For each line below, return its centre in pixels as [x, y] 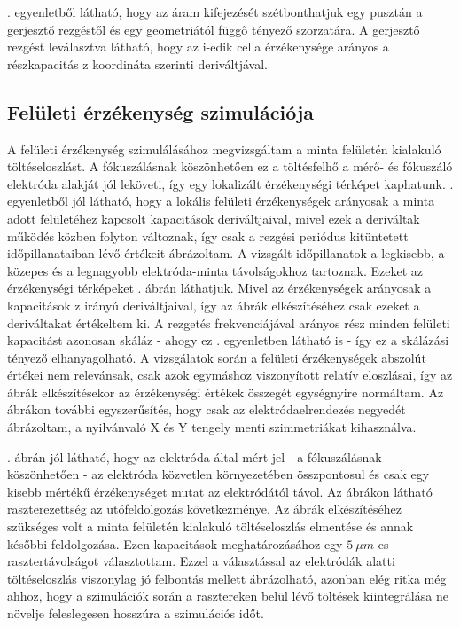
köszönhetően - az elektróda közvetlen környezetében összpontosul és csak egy [218, 474]
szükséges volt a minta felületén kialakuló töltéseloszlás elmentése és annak [211, 526]
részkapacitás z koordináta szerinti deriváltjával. [137, 63]
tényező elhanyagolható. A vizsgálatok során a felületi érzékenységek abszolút [217, 357]
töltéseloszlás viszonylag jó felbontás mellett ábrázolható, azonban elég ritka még [227, 578]
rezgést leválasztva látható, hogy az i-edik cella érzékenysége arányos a [198, 47]
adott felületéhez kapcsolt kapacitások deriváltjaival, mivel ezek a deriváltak [214, 218]
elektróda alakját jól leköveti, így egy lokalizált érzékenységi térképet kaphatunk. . [230, 183]
